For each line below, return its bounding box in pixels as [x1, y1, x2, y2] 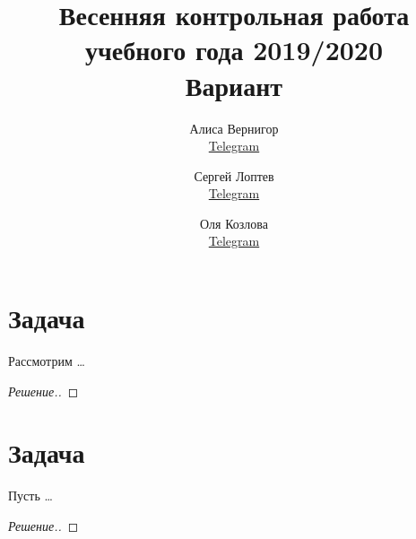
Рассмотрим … [8, 352, 85, 369]
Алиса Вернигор [189, 118, 279, 137]
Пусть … [8, 486, 53, 505]
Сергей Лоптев [194, 166, 274, 185]
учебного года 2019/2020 [84, 31, 384, 68]
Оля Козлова [200, 213, 268, 232]
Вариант [185, 66, 283, 103]
